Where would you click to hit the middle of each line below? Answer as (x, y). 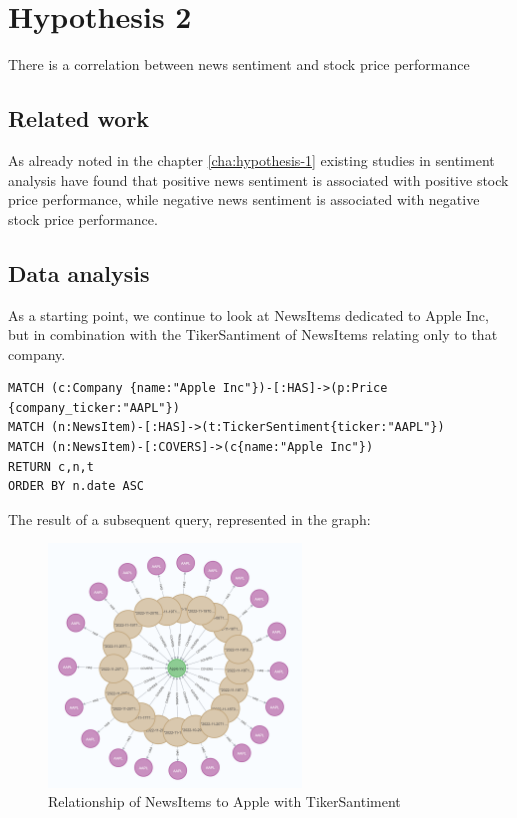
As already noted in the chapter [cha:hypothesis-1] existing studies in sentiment (251, 159)
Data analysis (79, 272)
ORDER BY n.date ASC (76, 486)
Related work (79, 118)
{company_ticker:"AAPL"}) (94, 407)
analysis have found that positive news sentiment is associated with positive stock (258, 179)
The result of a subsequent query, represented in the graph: (189, 518)
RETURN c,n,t (51, 466)
